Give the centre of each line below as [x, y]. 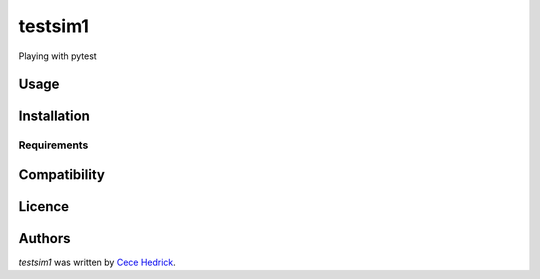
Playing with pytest [57, 56]
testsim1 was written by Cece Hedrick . [97, 262]
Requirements [53, 145]
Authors [44, 238]
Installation [54, 116]
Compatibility [61, 174]
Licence [44, 206]
